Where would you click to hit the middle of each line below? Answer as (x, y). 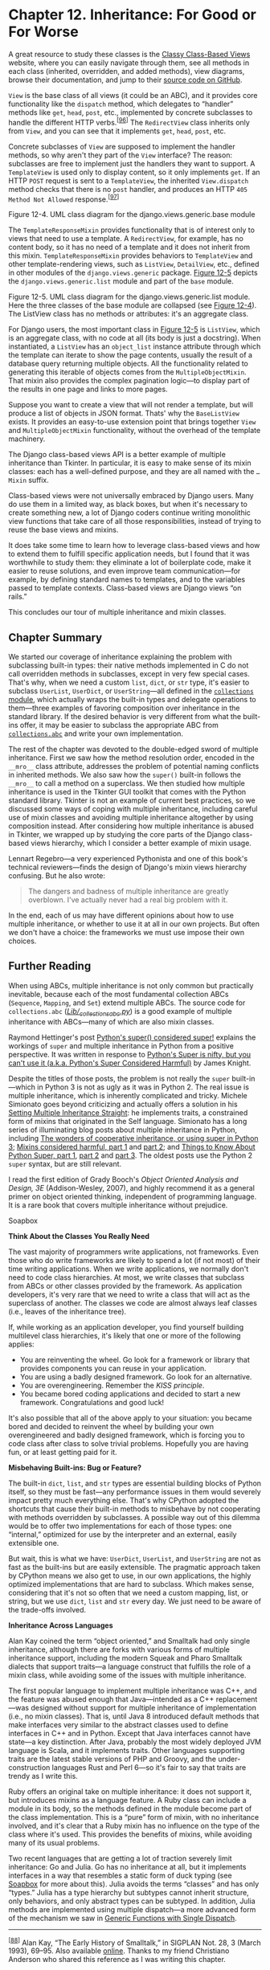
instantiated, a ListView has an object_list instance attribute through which (135, 346)
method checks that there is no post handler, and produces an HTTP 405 (128, 189)
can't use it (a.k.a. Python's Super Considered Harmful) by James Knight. (130, 1063)
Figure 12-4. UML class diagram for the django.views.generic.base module (132, 215)
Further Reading (50, 966)
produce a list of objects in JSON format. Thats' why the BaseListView (124, 413)
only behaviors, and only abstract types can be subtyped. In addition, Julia (132, 1901)
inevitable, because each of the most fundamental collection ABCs (119, 994)
